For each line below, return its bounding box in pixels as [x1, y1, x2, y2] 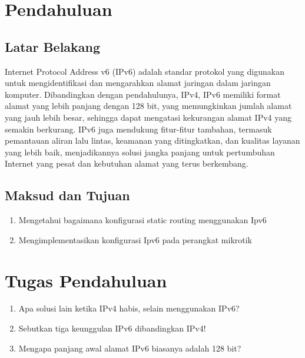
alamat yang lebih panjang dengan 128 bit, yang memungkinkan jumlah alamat [5, 100, 292, 112]
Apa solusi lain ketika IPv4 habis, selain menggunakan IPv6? [18, 302, 240, 314]
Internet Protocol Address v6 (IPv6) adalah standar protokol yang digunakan [5, 65, 284, 77]
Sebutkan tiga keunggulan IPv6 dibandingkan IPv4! [18, 322, 206, 334]
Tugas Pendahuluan [5, 268, 167, 292]
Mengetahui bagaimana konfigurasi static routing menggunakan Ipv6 [18, 214, 267, 226]
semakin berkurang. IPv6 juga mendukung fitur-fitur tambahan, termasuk [5, 122, 272, 135]
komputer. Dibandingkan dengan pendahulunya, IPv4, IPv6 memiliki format [5, 88, 281, 100]
